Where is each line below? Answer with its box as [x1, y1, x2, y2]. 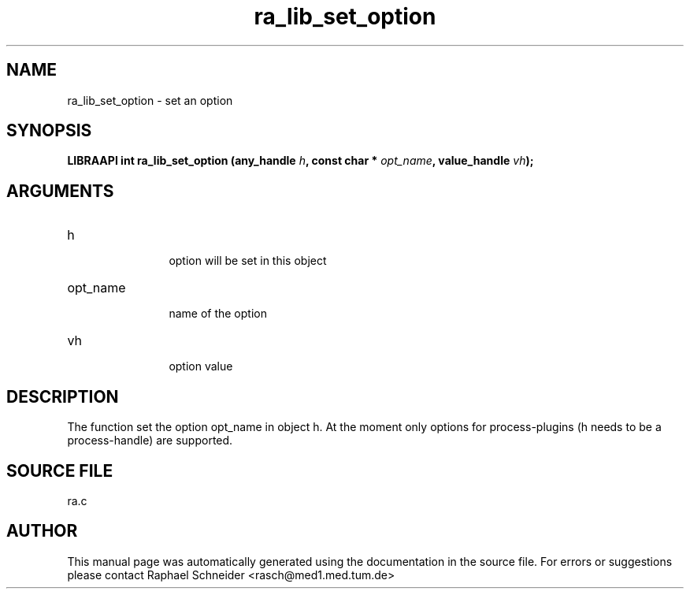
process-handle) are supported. [67, 433, 233, 448]
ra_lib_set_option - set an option [67, 93, 233, 107]
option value [169, 359, 233, 374]
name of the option [169, 307, 267, 321]
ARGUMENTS [6, 180, 114, 201]
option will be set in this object [169, 254, 327, 268]
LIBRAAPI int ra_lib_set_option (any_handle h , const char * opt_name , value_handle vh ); [67, 154, 534, 168]
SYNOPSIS [6, 121, 92, 141]
